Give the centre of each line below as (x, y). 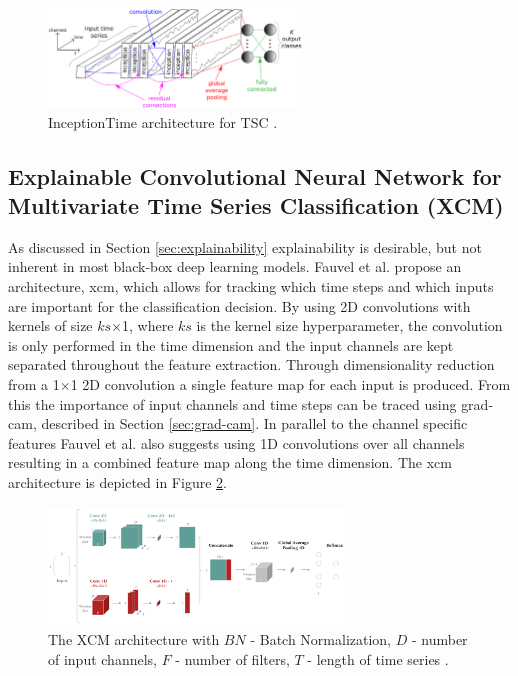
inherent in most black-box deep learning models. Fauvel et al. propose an (235, 266)
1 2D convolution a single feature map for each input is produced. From (290, 384)
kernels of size (50, 325)
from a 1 (34, 384)
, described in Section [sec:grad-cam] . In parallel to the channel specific (250, 423)
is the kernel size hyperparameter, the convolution (349, 325)
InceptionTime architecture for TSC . (163, 121)
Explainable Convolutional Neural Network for (255, 175)
